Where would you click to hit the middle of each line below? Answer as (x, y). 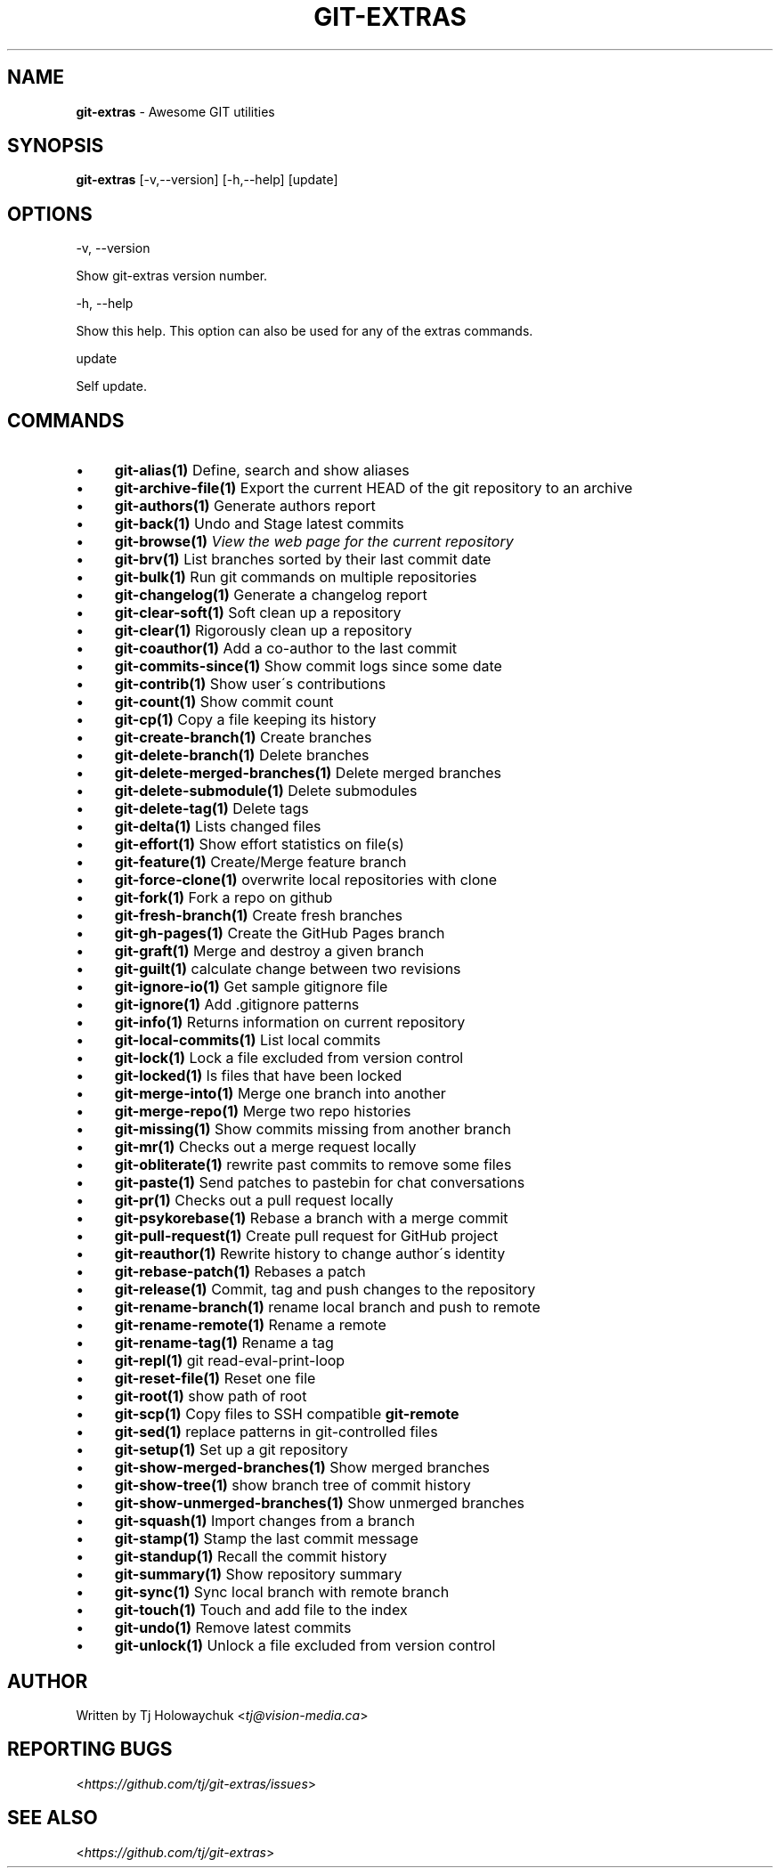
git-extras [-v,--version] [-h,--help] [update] (207, 180)
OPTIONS (50, 214)
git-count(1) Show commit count (224, 702)
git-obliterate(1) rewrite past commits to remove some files (313, 1165)
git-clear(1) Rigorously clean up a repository (263, 631)
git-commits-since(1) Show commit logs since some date (308, 666)
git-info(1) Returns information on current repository (290, 1023)
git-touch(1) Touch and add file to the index (261, 1610)
